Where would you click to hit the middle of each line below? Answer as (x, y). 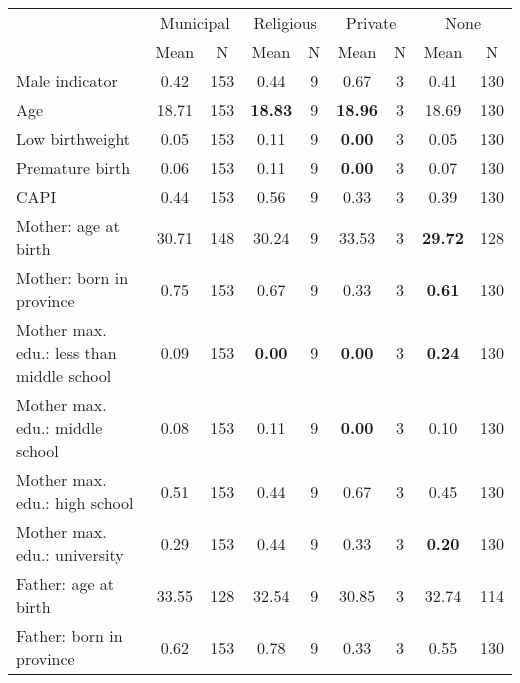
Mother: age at (68, 225)
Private (371, 22)
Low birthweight (73, 138)
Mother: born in (72, 277)
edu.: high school (75, 502)
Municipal (194, 22)
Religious (285, 22)
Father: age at (65, 583)
